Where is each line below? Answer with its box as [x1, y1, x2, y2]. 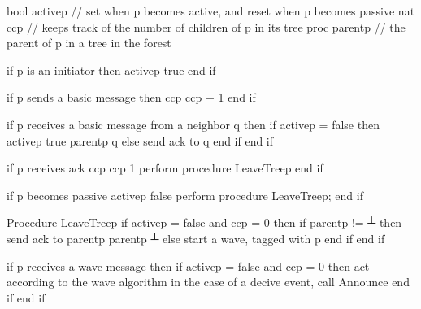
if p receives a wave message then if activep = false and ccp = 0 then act [7, 257, 370, 274]
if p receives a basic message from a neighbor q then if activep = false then [7, 115, 380, 133]
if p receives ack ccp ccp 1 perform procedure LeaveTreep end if [7, 159, 323, 176]
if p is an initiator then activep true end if [7, 61, 216, 78]
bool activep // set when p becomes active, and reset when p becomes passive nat [7, 2, 415, 19]
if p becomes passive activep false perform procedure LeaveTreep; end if [7, 186, 363, 203]
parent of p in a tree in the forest [7, 34, 171, 51]
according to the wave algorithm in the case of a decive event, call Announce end [7, 273, 410, 290]
